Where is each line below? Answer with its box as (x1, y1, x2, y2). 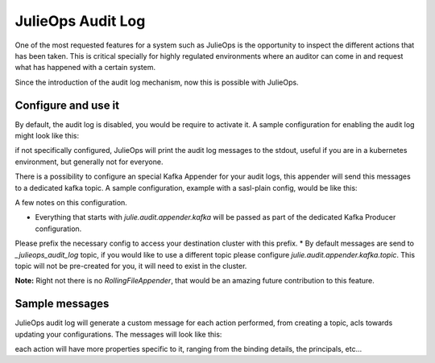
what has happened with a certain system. (14, 63, 156, 72)
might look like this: (14, 131, 80, 141)
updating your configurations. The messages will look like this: (14, 329, 222, 339)
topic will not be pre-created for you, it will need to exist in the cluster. (14, 261, 247, 270)
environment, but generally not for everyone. (14, 157, 164, 167)
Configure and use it (14, 98, 120, 112)
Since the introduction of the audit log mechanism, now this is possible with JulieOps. (14, 77, 299, 87)
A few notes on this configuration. (14, 197, 128, 207)
